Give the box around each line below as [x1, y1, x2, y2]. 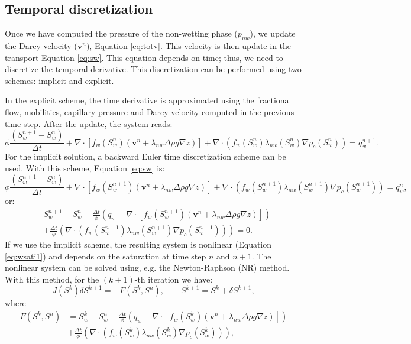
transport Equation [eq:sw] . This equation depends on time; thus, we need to [5, 51, 283, 63]
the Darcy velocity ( [5, 40, 77, 51]
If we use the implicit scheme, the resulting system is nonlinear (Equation [5, 238, 272, 251]
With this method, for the [5, 272, 99, 285]
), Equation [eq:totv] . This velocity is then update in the [86, 40, 292, 51]
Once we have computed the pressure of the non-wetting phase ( [5, 27, 238, 40]
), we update [250, 27, 296, 40]
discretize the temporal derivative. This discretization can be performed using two [5, 63, 302, 75]
